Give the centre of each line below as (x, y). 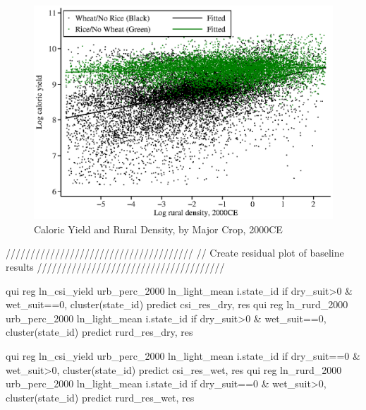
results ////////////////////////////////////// (115, 267)
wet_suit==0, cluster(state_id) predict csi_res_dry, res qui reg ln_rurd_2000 (177, 304)
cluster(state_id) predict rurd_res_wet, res (100, 397)
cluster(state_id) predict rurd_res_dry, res (99, 332)
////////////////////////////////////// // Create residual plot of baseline (175, 253)
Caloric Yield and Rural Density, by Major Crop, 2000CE (158, 229)
